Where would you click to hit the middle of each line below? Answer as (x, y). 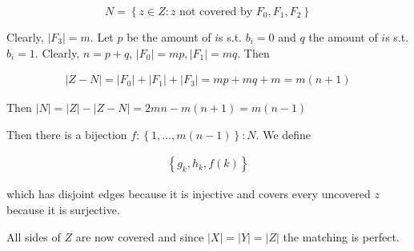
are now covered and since (140, 236)
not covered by (216, 12)
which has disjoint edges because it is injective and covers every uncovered (189, 194)
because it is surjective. (63, 210)
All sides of (34, 236)
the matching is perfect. (341, 236)
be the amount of (169, 37)
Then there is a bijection (67, 134)
